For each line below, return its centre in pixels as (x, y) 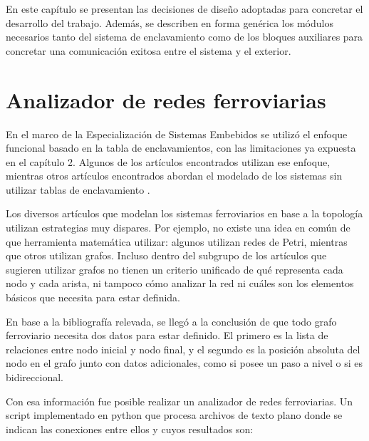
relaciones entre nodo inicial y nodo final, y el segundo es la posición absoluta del (183, 349)
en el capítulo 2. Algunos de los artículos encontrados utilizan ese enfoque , (168, 161)
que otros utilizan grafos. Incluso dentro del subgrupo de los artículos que (166, 255)
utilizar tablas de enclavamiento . (78, 189)
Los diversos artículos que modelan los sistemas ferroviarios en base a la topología (184, 213)
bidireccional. (35, 377)
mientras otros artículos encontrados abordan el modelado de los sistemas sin (174, 176)
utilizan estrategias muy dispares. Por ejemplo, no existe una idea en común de (178, 228)
